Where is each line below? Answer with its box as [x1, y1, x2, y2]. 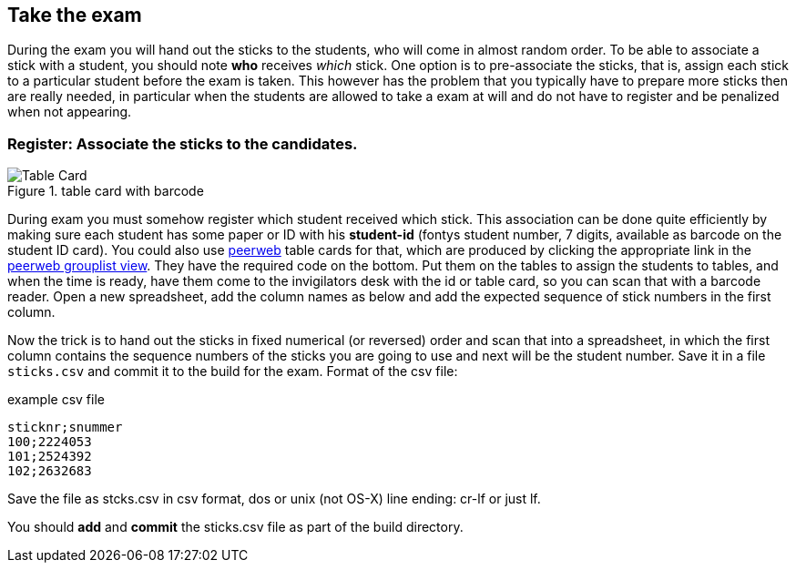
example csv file [7, 392, 105, 408]
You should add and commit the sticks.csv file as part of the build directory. [7, 519, 464, 535]
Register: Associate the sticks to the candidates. [7, 134, 358, 153]
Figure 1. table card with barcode [7, 183, 204, 199]
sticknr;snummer [7, 420, 123, 435]
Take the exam [7, 4, 142, 26]
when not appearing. [7, 104, 132, 120]
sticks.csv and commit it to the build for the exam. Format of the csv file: [7, 363, 458, 380]
